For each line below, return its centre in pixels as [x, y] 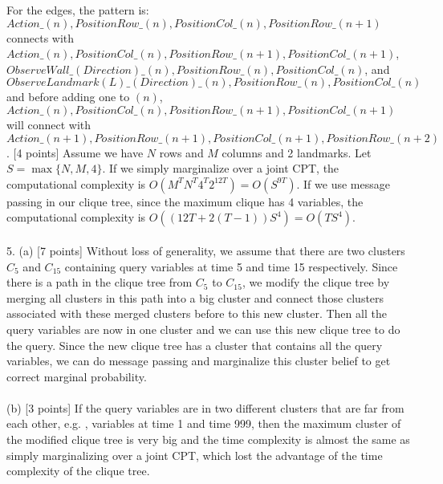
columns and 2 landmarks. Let [297, 152]
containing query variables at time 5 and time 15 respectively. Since [231, 266]
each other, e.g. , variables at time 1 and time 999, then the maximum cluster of [204, 423]
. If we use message [343, 183]
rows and [181, 152]
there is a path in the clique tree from [100, 282]
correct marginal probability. [77, 376]
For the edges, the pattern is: [78, 10]
